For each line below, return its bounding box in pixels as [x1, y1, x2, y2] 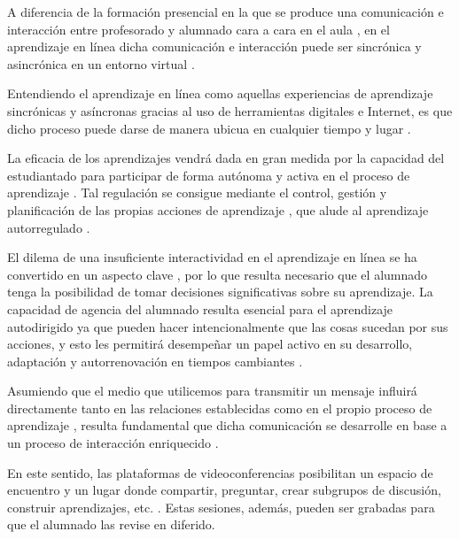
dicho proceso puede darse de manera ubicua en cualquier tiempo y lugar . [7, 119, 411, 137]
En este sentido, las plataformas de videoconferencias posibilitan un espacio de [7, 463, 433, 481]
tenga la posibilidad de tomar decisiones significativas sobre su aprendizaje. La [7, 282, 433, 301]
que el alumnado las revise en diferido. [7, 515, 215, 534]
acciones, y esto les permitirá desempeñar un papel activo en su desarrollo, [7, 335, 413, 353]
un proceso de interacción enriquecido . [7, 434, 219, 452]
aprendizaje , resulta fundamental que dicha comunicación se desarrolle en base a [7, 416, 447, 435]
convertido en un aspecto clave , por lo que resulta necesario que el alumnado [7, 265, 428, 283]
